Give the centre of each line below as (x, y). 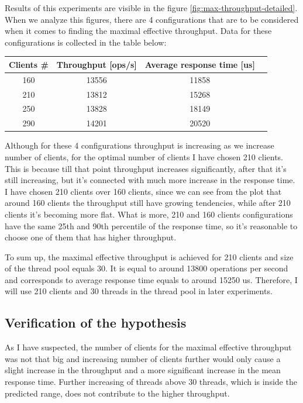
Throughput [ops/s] (97, 64)
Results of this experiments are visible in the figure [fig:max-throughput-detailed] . (151, 8)
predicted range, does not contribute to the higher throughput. (117, 393)
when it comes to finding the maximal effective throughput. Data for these (138, 31)
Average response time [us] (200, 64)
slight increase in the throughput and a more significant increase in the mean (143, 370)
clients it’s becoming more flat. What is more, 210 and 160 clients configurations (149, 214)
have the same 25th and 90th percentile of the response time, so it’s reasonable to (151, 225)
